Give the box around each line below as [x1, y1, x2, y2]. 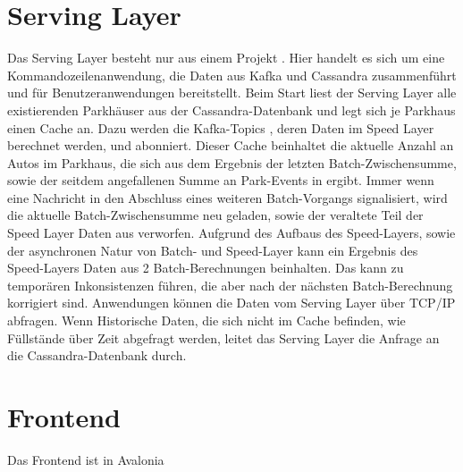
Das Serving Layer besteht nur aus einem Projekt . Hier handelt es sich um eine [7, 48, 445, 67]
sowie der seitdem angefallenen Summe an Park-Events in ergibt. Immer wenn [7, 171, 434, 190]
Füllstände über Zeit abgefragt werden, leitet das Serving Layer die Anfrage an [7, 328, 440, 347]
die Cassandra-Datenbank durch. [7, 346, 187, 365]
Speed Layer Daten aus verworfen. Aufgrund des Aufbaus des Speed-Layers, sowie [7, 223, 456, 242]
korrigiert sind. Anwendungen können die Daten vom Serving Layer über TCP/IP [7, 293, 456, 312]
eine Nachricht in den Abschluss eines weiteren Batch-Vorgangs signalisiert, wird [7, 188, 448, 206]
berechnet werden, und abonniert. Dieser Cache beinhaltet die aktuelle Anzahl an [7, 136, 454, 155]
